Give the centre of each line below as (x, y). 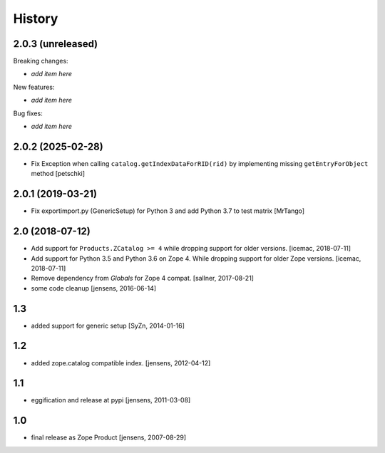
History (36, 19)
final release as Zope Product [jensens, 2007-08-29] (109, 437)
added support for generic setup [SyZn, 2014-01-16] (108, 326)
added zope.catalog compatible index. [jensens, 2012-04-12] (121, 363)
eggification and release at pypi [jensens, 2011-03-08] (111, 400)
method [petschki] (58, 174)
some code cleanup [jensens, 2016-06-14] (94, 288)
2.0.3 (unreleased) (56, 44)
